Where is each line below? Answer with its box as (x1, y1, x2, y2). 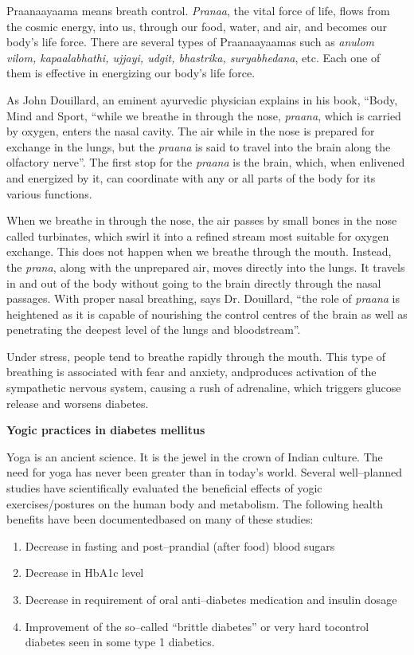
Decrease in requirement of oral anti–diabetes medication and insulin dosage (25, 591, 397, 607)
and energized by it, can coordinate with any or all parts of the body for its (6, 169, 376, 186)
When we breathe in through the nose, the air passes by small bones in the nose (6, 212, 397, 229)
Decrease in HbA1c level (25, 564, 144, 581)
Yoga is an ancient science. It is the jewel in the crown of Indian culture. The (6, 448, 383, 465)
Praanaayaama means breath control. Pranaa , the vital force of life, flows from (6, 2, 390, 18)
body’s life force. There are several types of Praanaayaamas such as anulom (6, 33, 375, 50)
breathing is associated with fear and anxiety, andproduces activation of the (6, 363, 377, 380)
